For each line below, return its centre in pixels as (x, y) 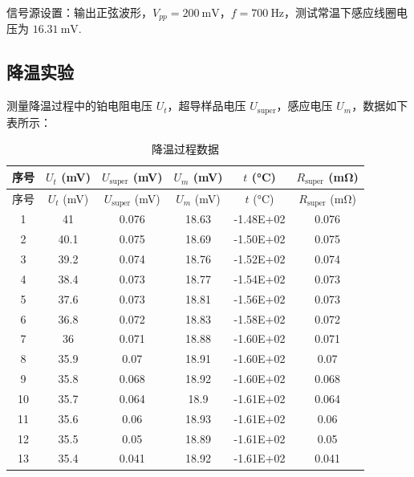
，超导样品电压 (207, 106)
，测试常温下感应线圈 (341, 12)
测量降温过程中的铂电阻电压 (79, 106)
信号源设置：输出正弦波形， (79, 12)
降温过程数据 (185, 149)
